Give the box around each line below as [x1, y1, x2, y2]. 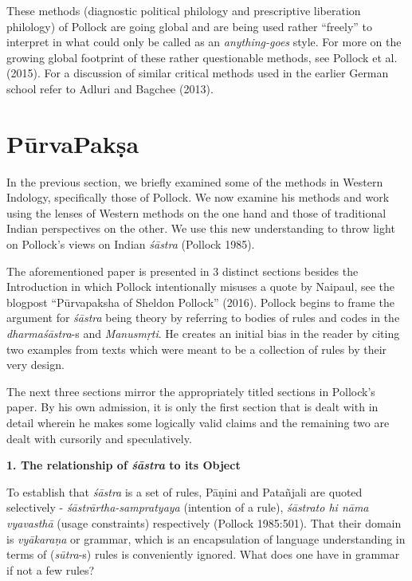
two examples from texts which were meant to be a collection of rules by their [6, 340, 387, 357]
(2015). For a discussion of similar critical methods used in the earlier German [6, 65, 389, 81]
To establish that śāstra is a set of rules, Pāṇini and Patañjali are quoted [6, 483, 363, 500]
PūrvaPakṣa [6, 127, 139, 159]
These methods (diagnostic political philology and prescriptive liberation [6, 2, 361, 18]
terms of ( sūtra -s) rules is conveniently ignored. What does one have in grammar [6, 546, 400, 563]
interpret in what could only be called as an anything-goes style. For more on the [6, 33, 402, 50]
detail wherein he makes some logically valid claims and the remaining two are [6, 414, 390, 430]
